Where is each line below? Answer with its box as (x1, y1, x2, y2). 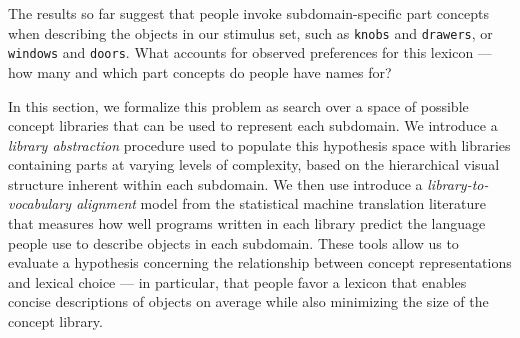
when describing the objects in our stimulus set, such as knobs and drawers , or (8, 22, 493, 43)
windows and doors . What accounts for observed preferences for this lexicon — (8, 42, 492, 63)
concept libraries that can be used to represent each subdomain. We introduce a (8, 115, 498, 136)
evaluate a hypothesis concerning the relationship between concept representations (8, 252, 512, 273)
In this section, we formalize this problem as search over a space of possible (8, 95, 469, 116)
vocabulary (8, 193, 72, 214)
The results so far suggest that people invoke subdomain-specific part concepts (8, 3, 489, 23)
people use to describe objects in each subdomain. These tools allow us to (8, 232, 459, 253)
